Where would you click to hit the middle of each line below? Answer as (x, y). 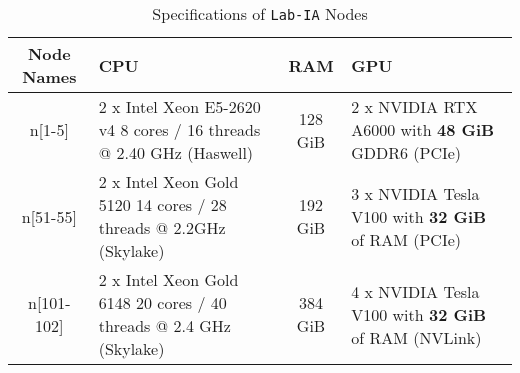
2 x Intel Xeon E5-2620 (179, 106)
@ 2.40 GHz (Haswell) (176, 152)
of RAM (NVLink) (416, 337)
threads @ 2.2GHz (162, 227)
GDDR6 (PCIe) (406, 152)
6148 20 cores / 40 (162, 302)
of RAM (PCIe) (406, 239)
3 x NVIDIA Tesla (415, 193)
